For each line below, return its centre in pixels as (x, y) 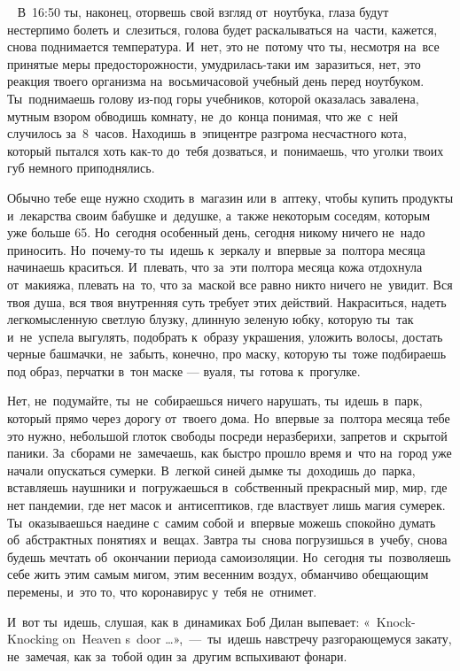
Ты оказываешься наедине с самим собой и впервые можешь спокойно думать (222, 522)
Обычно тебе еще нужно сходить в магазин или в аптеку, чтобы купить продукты (230, 197)
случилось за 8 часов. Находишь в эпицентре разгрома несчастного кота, (207, 133)
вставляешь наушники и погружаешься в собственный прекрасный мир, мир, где (227, 487)
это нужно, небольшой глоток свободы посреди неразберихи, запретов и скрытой (227, 435)
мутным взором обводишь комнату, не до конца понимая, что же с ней (203, 116)
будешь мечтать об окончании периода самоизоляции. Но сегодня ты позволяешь (229, 556)
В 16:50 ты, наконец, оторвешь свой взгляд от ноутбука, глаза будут (203, 12)
